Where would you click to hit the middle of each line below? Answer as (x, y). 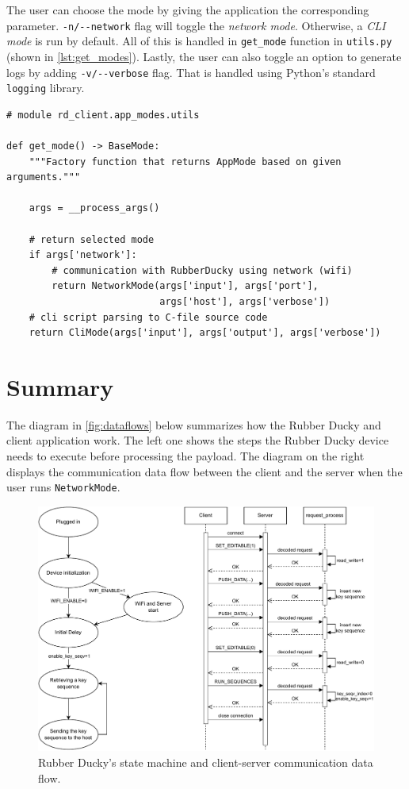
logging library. (46, 88)
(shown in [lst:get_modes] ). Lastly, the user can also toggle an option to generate (204, 56)
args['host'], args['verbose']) (245, 301)
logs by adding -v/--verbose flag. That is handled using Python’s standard (191, 72)
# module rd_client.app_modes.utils (103, 115)
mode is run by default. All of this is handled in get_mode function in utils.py (199, 41)
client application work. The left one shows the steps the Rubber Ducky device (198, 440)
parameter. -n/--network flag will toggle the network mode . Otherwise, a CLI (196, 25)
